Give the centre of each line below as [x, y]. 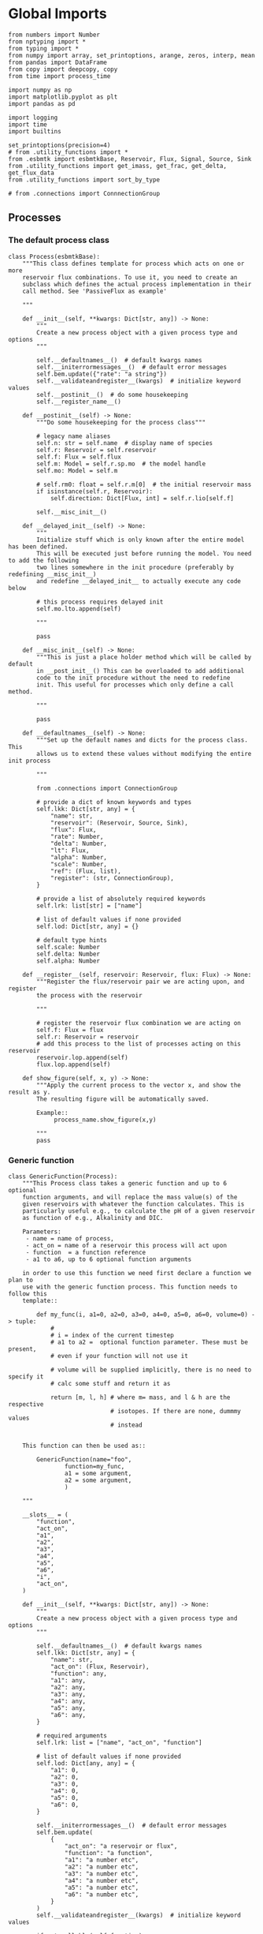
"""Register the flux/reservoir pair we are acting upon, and [141, 982]
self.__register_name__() [79, 402]
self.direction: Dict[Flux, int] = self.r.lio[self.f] [142, 498]
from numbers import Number [54, 35]
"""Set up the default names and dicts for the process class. [142, 740]
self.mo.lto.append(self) [79, 608]
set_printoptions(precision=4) [59, 145]
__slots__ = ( [45, 1515]
